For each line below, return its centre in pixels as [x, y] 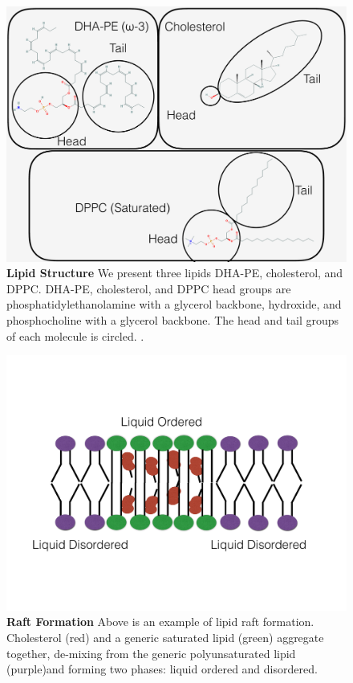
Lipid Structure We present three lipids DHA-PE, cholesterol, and [175, 273]
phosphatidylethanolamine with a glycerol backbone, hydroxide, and [174, 304]
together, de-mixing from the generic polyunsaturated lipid [151, 653]
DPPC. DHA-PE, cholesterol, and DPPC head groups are [149, 288]
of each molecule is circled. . [75, 335]
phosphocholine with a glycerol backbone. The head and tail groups [173, 319]
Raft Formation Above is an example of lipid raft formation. [160, 622]
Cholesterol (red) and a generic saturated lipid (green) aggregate [165, 637]
